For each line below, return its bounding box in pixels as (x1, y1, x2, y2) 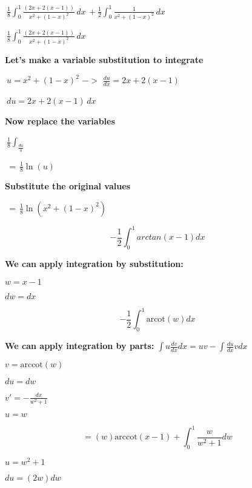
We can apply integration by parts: (5, 339, 154, 352)
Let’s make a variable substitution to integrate (5, 53, 204, 66)
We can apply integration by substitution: (5, 257, 184, 270)
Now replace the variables (5, 114, 115, 127)
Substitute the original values (5, 180, 130, 192)
